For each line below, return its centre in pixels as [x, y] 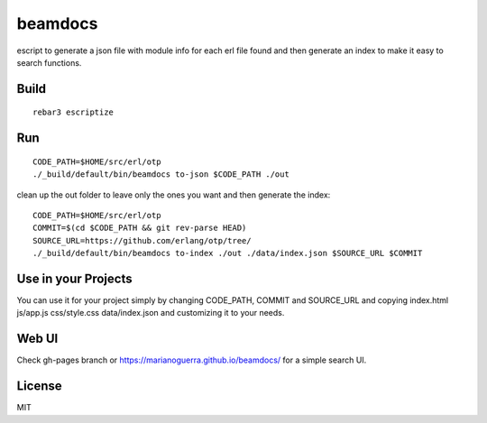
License [39, 386]
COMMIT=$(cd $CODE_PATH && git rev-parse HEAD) [140, 228]
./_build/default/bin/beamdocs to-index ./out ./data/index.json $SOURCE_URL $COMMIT [228, 253]
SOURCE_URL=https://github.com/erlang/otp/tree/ [142, 240]
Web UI [37, 339]
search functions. [49, 62]
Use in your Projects [74, 278]
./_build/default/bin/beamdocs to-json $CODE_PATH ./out [161, 175]
